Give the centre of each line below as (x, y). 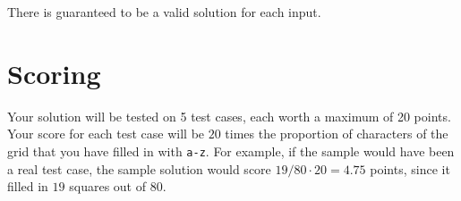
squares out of (107, 186)
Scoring (54, 73)
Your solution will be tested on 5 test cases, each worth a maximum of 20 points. (229, 116)
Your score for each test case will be (106, 134)
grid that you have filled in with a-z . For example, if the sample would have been (231, 151)
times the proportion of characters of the (337, 134)
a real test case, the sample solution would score (139, 168)
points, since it (410, 168)
